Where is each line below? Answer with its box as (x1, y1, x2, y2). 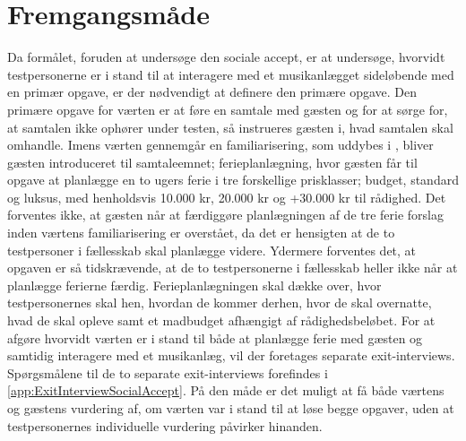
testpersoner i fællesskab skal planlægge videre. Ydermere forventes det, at (7, 240, 417, 259)
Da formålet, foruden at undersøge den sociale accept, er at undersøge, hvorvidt (7, 48, 445, 66)
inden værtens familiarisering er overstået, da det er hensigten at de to (7, 223, 395, 242)
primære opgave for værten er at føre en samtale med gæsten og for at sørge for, (7, 99, 448, 118)
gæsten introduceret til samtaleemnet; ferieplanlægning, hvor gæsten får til (7, 152, 418, 171)
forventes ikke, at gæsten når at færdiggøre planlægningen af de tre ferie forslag (7, 205, 444, 224)
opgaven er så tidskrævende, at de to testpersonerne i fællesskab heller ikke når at (7, 258, 458, 277)
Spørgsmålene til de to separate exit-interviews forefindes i (7, 363, 328, 382)
